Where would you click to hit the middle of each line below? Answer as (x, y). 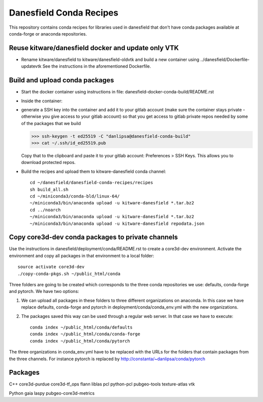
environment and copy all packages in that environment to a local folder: (82, 256)
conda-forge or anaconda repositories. (48, 34)
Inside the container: (42, 101)
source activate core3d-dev (51, 267)
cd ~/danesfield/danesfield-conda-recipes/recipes (92, 183)
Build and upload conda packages (62, 80)
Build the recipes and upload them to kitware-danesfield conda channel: (94, 171)
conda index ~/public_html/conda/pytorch (80, 341)
